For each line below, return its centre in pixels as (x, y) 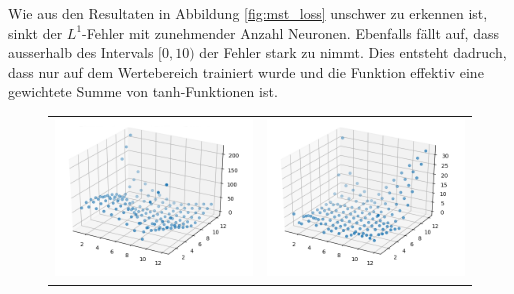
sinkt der (35, 32)
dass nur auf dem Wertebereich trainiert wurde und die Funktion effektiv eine (246, 71)
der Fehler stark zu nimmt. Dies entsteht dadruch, (353, 52)
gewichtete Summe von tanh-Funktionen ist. (143, 91)
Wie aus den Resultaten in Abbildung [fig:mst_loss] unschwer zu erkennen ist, (248, 13)
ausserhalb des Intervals (81, 52)
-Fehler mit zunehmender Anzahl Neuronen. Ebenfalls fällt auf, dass (290, 32)
